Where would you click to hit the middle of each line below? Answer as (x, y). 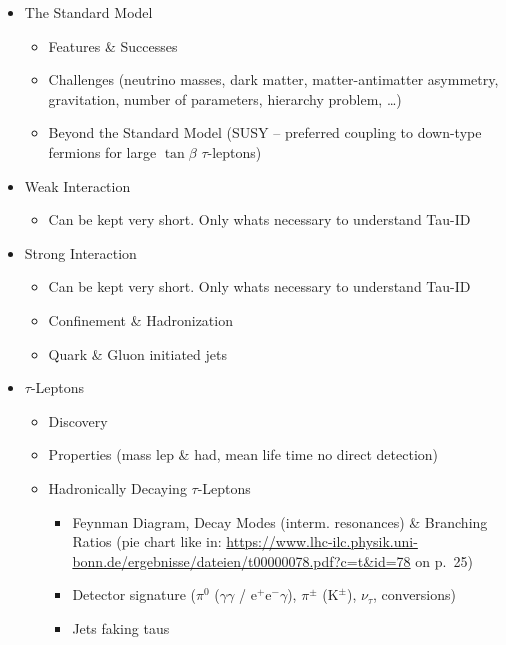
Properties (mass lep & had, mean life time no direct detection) (243, 454)
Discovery (78, 420)
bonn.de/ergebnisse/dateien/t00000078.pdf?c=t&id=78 (241, 560)
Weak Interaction (77, 185)
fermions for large (102, 151)
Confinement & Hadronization (140, 319)
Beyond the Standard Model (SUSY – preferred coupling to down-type (265, 132)
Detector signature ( (134, 594)
